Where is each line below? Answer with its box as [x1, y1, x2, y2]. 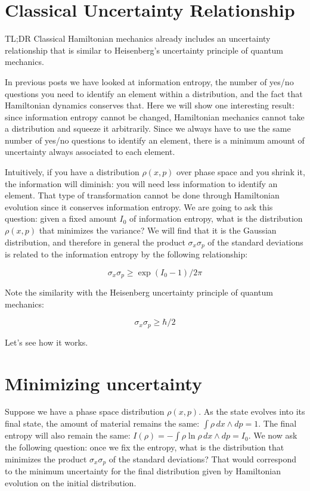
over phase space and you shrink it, [176, 166, 305, 178]
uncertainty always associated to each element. [5, 145, 175, 158]
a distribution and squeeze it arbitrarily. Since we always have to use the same [5, 122, 291, 135]
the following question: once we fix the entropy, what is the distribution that [5, 441, 284, 453]
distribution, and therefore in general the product [5, 235, 185, 248]
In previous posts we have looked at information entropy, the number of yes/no [5, 75, 294, 88]
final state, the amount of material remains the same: [5, 417, 200, 430]
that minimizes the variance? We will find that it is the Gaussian [39, 224, 277, 237]
